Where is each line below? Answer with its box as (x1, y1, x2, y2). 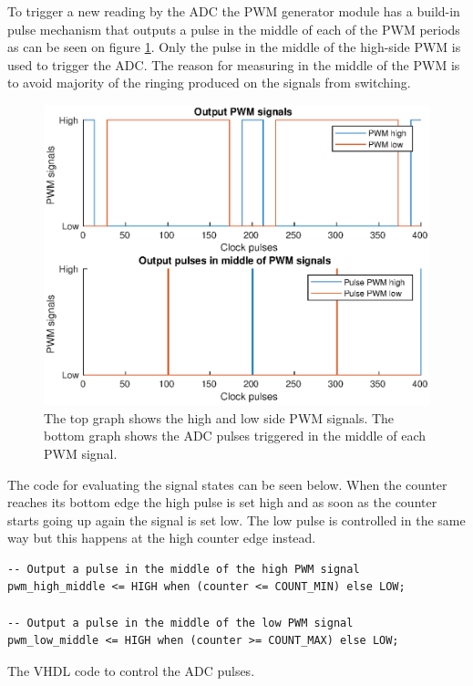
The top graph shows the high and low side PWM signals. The (44, 408, 395, 427)
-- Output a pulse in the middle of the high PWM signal (7, 562, 360, 576)
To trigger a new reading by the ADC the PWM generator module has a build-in (7, 2, 460, 20)
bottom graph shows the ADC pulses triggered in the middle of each (44, 426, 427, 445)
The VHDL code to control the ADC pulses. (7, 660, 255, 680)
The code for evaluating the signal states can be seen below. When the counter (7, 474, 447, 494)
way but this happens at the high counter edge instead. (7, 528, 316, 547)
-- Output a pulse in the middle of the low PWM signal (7, 616, 354, 629)
